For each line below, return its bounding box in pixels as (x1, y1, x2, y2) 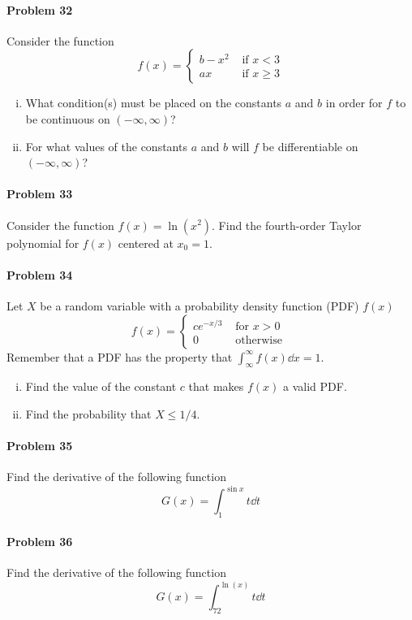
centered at (118, 234, 174, 251)
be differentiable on (262, 137, 358, 154)
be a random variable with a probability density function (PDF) (40, 297, 359, 314)
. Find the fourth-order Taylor (212, 216, 362, 233)
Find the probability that (25, 405, 152, 422)
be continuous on (25, 110, 110, 127)
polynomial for (6, 234, 79, 251)
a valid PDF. (283, 378, 347, 395)
